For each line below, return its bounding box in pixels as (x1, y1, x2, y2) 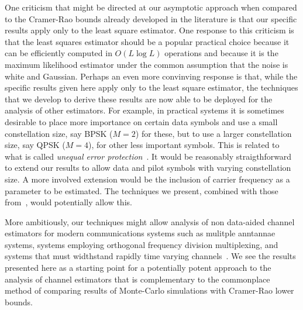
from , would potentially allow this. (5, 196, 132, 208)
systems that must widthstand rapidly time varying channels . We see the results (5, 250, 296, 262)
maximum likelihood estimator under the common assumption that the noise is (5, 58, 288, 70)
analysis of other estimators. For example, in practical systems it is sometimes (5, 104, 284, 116)
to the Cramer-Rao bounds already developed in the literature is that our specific (5, 12, 297, 25)
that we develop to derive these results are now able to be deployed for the (5, 92, 273, 105)
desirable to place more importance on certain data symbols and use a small (5, 115, 278, 128)
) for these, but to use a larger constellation (135, 127, 292, 139)
